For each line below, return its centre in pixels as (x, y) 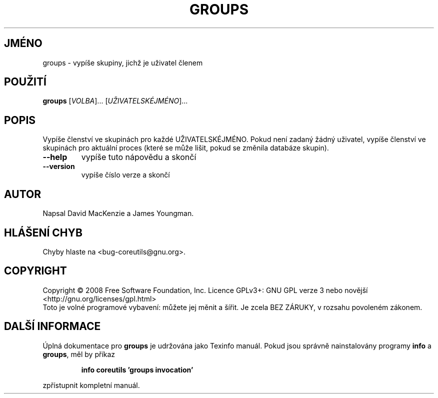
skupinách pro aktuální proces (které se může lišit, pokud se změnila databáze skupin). (186, 148)
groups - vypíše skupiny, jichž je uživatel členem (123, 62)
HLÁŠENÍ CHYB (43, 232)
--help (55, 157)
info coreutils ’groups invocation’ (137, 369)
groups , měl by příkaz (79, 354)
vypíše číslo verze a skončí (125, 175)
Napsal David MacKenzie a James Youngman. (118, 213)
